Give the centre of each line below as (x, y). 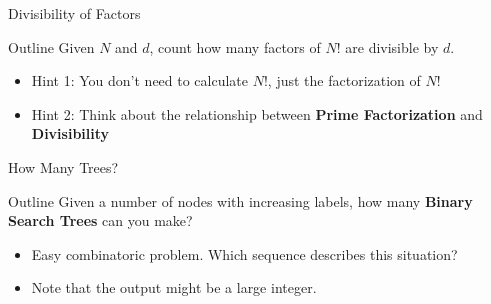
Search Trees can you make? (100, 220)
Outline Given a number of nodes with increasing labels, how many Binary (240, 200)
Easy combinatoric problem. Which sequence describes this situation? (244, 253)
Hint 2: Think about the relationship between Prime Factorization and (257, 113)
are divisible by (392, 46)
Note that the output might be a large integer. (174, 287)
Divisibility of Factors (74, 13)
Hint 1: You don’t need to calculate (140, 80)
